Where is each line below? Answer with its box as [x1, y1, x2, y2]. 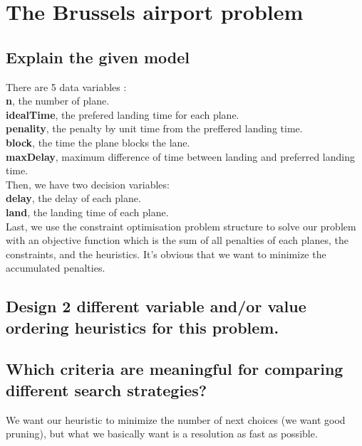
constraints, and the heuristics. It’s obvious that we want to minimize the [6, 246, 326, 261]
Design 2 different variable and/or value [6, 295, 306, 317]
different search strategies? [6, 378, 207, 400]
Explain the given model [6, 46, 190, 68]
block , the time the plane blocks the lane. [6, 134, 190, 149]
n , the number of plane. [6, 93, 110, 108]
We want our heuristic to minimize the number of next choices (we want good [6, 412, 346, 427]
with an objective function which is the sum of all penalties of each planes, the [6, 233, 348, 248]
